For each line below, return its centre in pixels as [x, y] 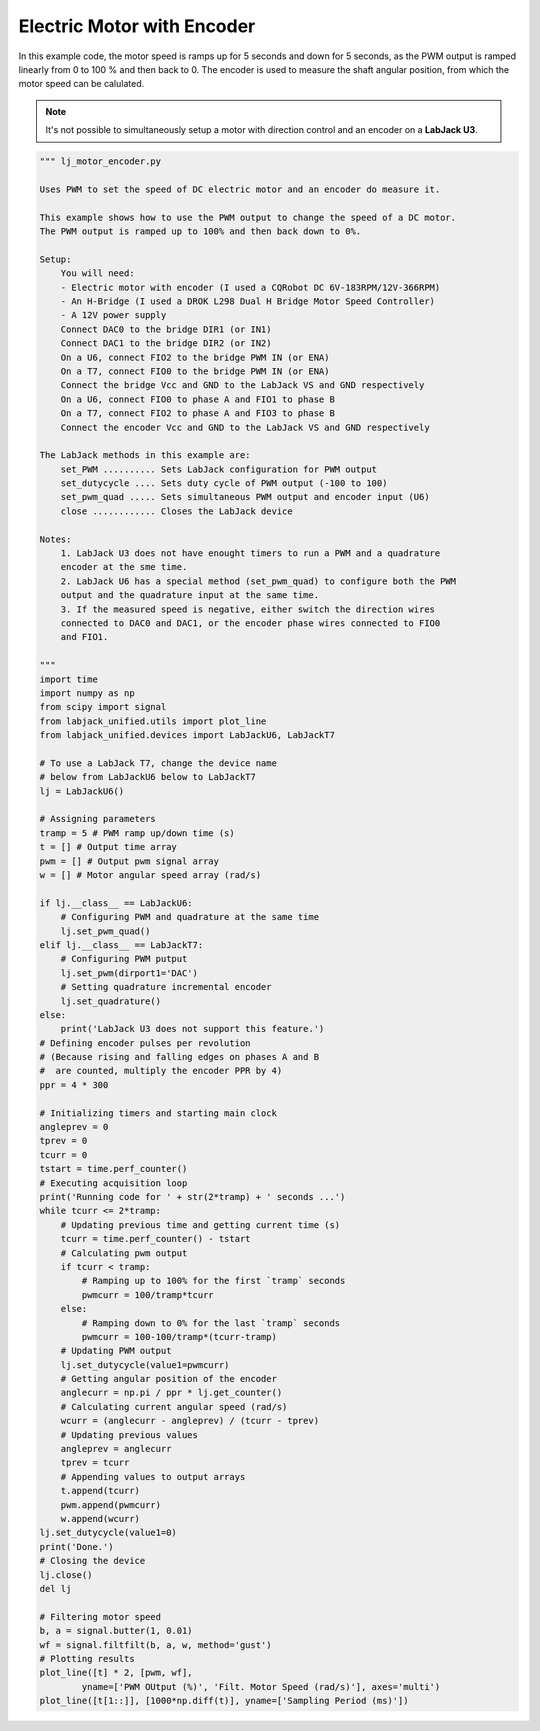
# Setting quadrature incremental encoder [166, 987]
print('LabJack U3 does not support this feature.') [192, 1029]
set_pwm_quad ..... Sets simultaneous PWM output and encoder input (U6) [245, 497]
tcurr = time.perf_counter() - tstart [155, 1239]
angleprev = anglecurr [116, 1449]
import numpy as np [87, 693]
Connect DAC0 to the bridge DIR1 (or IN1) [166, 329]
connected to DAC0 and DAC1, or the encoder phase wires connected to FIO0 [250, 623]
